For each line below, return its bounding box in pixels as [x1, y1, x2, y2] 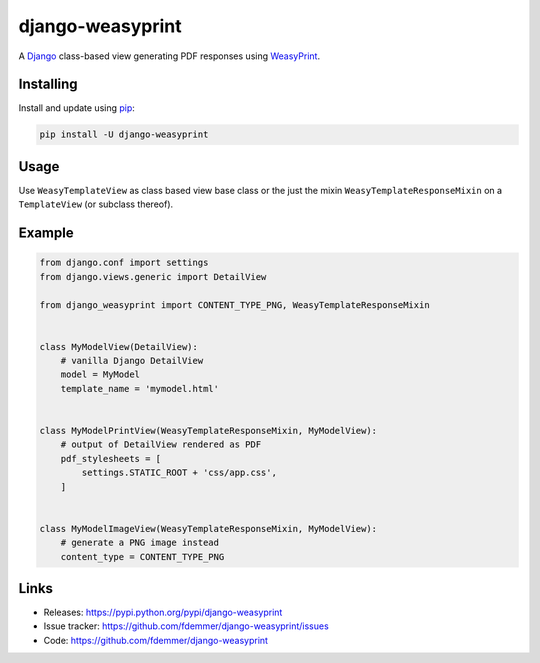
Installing [18, 76, 79, 93]
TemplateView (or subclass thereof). [18, 198, 174, 210]
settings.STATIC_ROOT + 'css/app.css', [81, 467, 277, 479]
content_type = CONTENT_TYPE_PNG [60, 551, 225, 562]
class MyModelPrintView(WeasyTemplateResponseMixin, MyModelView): [39, 425, 378, 437]
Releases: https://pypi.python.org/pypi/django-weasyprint [43, 606, 283, 619]
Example [18, 225, 74, 242]
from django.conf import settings [39, 257, 209, 269]
